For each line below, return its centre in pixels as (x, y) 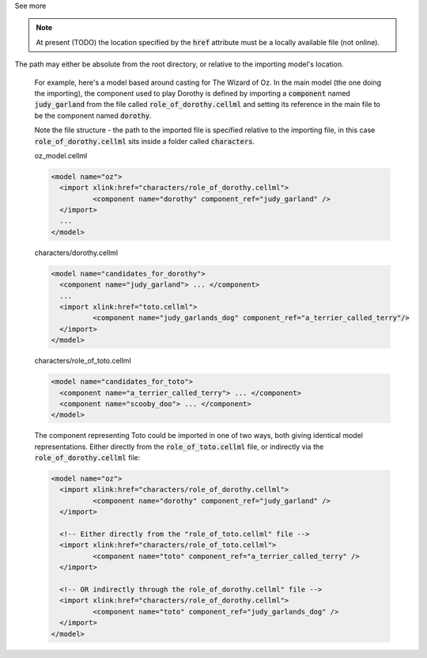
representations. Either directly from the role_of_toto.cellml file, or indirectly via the (179, 447)
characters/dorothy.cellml (76, 253)
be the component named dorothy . (93, 116)
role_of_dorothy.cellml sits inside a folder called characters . (145, 141)
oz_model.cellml (61, 155)
